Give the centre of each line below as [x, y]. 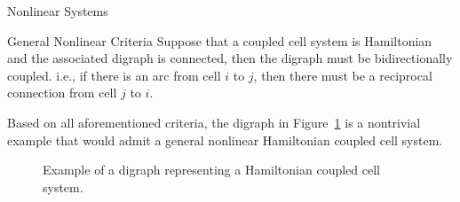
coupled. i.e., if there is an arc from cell [114, 75]
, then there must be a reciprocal [343, 75]
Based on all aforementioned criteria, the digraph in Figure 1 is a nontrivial [214, 122]
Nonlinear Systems [58, 11]
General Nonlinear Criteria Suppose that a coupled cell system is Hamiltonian [220, 40]
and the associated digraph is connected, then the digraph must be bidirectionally [230, 58]
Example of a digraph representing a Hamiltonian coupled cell [211, 170]
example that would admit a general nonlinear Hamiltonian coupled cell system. [225, 140]
